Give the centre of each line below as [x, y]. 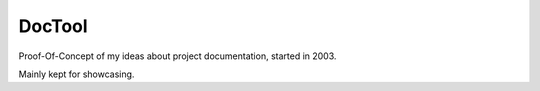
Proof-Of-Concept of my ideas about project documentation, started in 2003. [177, 56]
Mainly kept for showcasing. [76, 74]
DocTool [53, 26]
